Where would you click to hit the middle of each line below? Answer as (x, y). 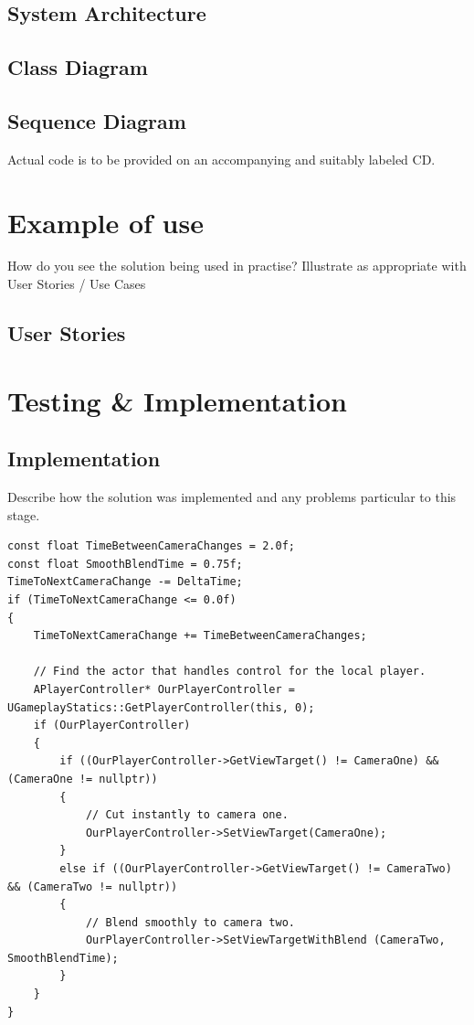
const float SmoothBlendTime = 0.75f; (125, 564)
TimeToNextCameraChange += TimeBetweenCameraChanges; (200, 636)
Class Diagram (78, 67)
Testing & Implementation (177, 400)
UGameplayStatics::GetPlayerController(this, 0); (161, 707)
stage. (24, 514)
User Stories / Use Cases (77, 284)
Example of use (105, 222)
